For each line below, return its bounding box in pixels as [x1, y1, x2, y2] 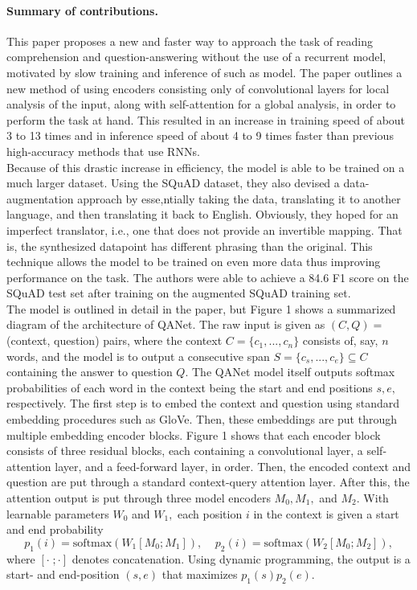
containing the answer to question [6, 363, 173, 380]
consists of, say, [302, 332, 378, 349]
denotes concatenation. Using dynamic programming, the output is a [72, 550, 411, 567]
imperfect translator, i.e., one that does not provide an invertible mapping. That [6, 221, 403, 238]
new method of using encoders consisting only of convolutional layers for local [6, 80, 390, 96]
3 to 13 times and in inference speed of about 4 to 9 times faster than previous [6, 127, 394, 144]
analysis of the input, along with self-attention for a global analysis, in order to [6, 96, 396, 113]
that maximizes [161, 566, 238, 583]
